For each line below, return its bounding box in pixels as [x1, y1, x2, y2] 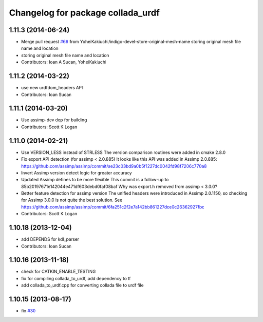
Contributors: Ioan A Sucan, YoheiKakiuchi [21, 59, 107, 65]
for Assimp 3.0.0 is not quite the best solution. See [21, 197, 123, 203]
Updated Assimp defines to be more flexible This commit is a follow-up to [21, 177, 169, 183]
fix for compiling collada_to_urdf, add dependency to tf [21, 275, 131, 281]
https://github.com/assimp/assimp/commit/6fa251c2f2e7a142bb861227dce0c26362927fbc [21, 204, 205, 209]
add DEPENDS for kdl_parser [21, 236, 79, 242]
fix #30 [21, 308, 36, 314]
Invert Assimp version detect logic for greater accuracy [21, 170, 132, 175]
